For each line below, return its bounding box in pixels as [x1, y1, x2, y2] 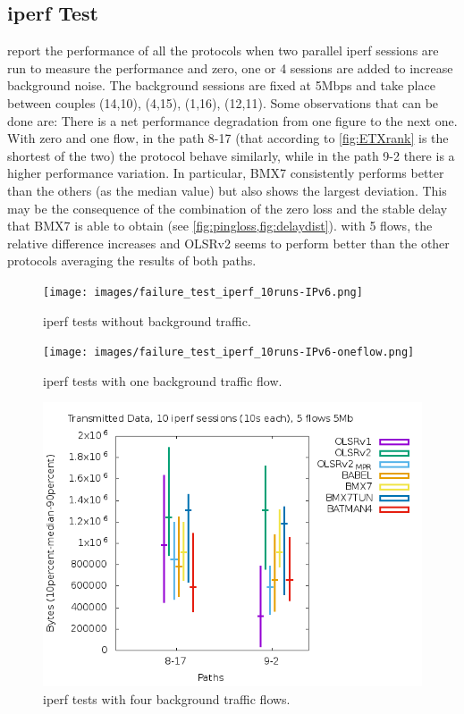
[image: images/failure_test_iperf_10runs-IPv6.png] [43, 285, 363, 298]
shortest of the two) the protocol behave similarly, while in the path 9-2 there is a [7, 146, 455, 164]
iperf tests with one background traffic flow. [43, 371, 283, 390]
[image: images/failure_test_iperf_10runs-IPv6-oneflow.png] [43, 346, 415, 359]
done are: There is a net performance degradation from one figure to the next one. [7, 111, 458, 130]
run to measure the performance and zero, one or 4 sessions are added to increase [7, 58, 453, 77]
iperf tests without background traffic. [43, 311, 251, 330]
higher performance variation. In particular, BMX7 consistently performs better [7, 164, 444, 182]
